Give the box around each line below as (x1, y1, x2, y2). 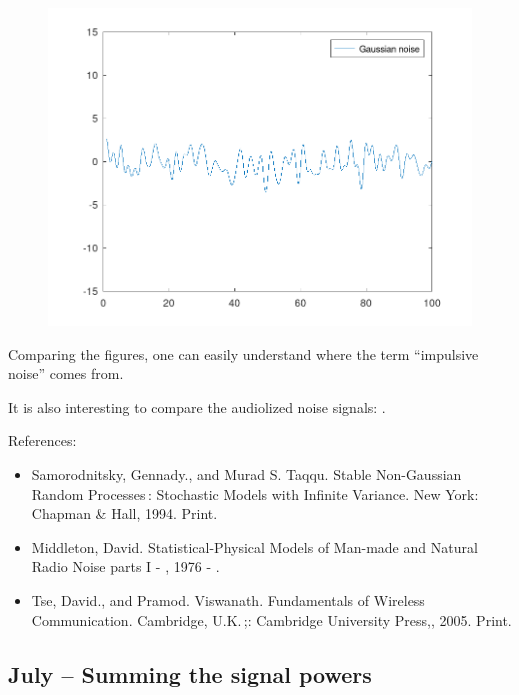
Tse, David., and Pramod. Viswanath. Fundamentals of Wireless (31, 590, 425, 611)
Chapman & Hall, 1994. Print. (31, 503, 218, 524)
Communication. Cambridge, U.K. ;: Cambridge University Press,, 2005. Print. (31, 609, 512, 630)
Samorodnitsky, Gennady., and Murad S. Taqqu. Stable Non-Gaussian (31, 464, 462, 485)
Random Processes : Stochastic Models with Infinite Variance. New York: (31, 483, 479, 504)
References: (8, 430, 77, 451)
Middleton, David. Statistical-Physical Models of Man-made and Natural (31, 536, 478, 557)
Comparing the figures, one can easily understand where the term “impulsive (8, 343, 479, 364)
